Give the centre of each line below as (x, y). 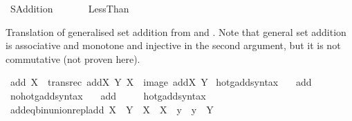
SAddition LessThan (70, 8)
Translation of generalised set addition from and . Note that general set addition (176, 31)
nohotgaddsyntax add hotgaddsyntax (108, 95)
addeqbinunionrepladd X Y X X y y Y (112, 109)
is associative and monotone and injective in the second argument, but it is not (173, 45)
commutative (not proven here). (73, 58)
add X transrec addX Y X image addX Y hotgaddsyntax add (161, 82)
